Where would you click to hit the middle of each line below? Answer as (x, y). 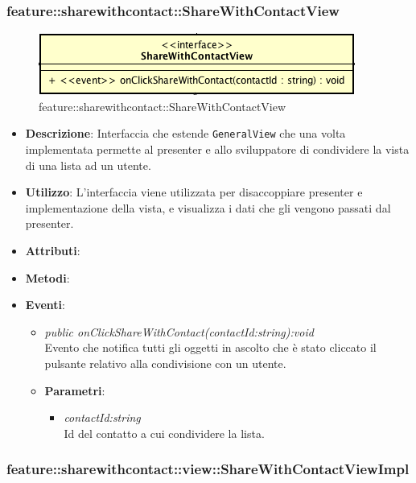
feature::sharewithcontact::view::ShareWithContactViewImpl (208, 469)
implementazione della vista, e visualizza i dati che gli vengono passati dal (208, 207)
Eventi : (45, 305)
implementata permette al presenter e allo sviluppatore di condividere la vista (217, 149)
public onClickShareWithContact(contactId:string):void (179, 331)
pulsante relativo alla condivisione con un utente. (165, 363)
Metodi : (47, 277)
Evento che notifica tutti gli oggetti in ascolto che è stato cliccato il (210, 347)
